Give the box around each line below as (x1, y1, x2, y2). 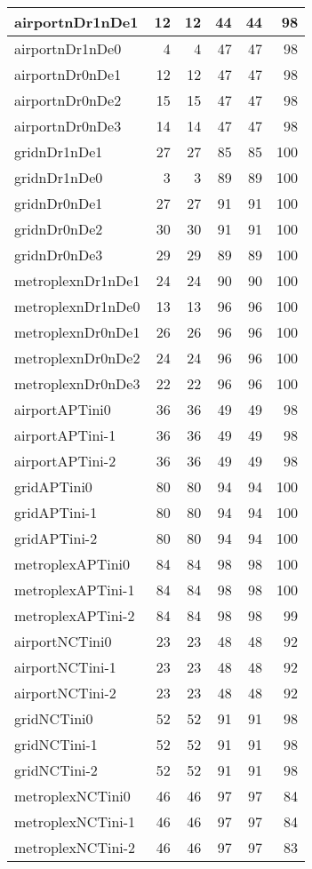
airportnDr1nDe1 (14, 12, 139, 32)
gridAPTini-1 (14, 502, 98, 522)
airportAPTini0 (14, 399, 111, 419)
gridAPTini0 (14, 476, 92, 497)
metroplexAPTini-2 (14, 605, 135, 626)
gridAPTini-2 (14, 528, 98, 548)
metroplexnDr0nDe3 (14, 373, 140, 394)
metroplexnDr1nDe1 (14, 270, 140, 291)
